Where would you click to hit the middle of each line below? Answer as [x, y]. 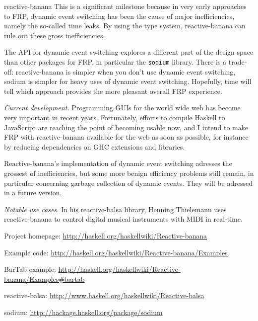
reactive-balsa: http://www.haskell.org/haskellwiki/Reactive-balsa [104, 295]
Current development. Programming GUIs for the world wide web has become [122, 108]
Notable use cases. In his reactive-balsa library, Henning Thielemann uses [115, 209]
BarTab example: [30, 269]
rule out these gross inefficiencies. [55, 35]
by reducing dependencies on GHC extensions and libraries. [95, 146]
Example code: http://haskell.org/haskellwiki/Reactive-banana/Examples [116, 252]
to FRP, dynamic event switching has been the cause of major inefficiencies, [119, 16]
